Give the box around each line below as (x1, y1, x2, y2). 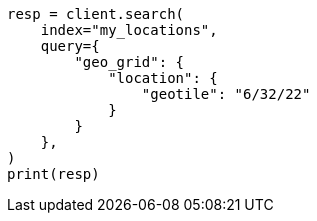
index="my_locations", (40, 22, 218, 38)
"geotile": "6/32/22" (141, 86, 311, 102)
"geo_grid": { (74, 54, 185, 70)
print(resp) (7, 166, 100, 182)
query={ (40, 38, 100, 54)
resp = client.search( (7, 6, 185, 22)
